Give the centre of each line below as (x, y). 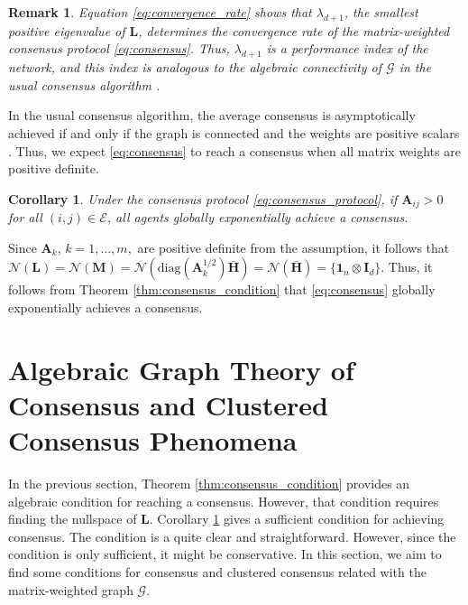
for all (25, 217)
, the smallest (381, 12)
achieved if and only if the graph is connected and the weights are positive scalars (234, 132)
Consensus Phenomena (153, 440)
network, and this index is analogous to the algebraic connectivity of (195, 67)
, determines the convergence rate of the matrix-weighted (294, 30)
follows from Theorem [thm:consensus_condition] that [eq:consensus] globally (222, 289)
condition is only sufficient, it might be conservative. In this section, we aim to (225, 554)
